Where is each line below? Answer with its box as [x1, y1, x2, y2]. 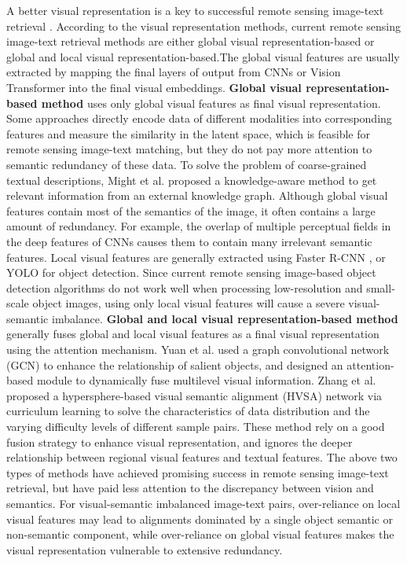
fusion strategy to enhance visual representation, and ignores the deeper [6, 433, 353, 450]
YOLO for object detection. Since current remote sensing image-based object [6, 264, 376, 281]
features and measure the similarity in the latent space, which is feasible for [6, 125, 370, 142]
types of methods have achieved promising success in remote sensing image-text [6, 464, 389, 480]
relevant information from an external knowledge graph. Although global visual [6, 187, 388, 204]
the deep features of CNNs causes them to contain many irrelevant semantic [6, 233, 372, 249]
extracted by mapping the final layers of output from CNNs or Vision [6, 64, 341, 80]
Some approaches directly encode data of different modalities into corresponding [6, 110, 392, 127]
